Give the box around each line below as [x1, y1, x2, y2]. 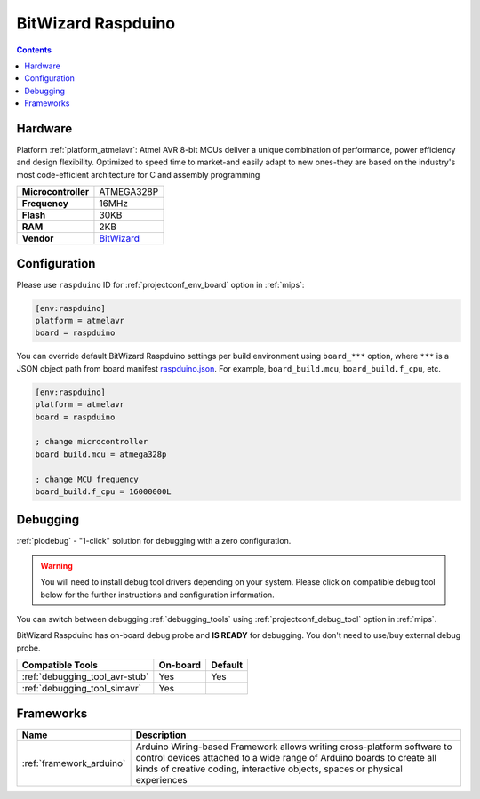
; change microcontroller [35, 436, 148, 447]
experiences [135, 773, 188, 786]
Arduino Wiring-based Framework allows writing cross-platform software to [135, 740, 452, 753]
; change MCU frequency [35, 474, 140, 484]
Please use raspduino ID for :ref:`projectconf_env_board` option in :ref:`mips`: [16, 279, 305, 290]
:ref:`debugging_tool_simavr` [21, 683, 142, 695]
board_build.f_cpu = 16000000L [35, 486, 172, 497]
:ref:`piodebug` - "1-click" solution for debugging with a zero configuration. [16, 536, 292, 547]
